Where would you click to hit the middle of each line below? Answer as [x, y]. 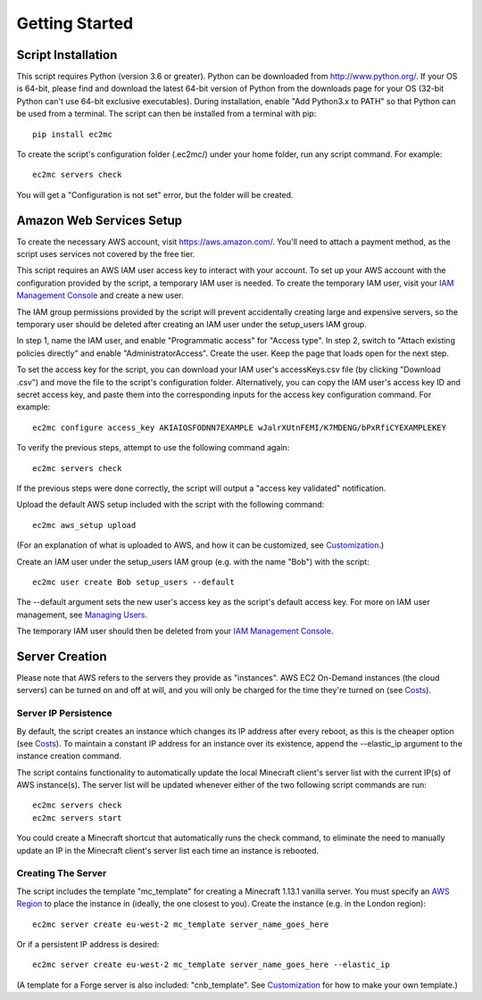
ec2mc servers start [77, 818]
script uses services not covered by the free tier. [106, 254]
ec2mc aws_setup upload [84, 525]
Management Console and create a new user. [100, 295]
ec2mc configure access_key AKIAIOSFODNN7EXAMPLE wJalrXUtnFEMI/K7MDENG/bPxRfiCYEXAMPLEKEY [239, 427]
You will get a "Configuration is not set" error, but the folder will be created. [155, 194]
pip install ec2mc [73, 134]
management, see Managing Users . [82, 615]
